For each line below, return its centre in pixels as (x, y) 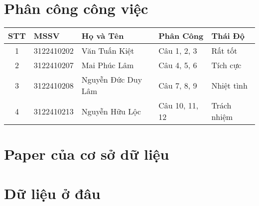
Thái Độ (228, 36)
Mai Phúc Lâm (108, 65)
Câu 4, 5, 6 (178, 65)
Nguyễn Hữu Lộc (111, 111)
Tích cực (226, 65)
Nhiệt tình (229, 85)
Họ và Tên (103, 36)
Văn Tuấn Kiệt (108, 51)
